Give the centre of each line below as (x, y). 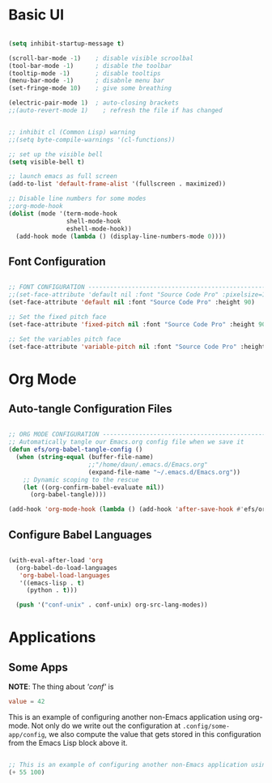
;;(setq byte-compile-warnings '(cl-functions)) (92, 139)
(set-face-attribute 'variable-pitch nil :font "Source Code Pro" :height (137, 347)
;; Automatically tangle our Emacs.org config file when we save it (126, 442)
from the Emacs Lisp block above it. (68, 743)
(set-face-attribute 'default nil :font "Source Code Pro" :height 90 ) (132, 302)
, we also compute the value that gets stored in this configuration (153, 734)
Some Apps (38, 667)
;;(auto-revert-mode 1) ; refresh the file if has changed (115, 111)
